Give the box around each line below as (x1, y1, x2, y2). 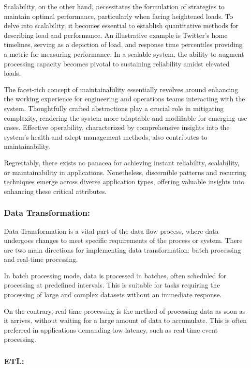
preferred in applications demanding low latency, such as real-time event (4, 324, 218, 335)
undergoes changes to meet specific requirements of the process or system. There (4, 235, 243, 245)
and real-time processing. (4, 254, 78, 264)
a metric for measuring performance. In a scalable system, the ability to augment (4, 48, 244, 59)
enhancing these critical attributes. (4, 186, 107, 196)
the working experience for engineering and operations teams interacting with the (4, 94, 245, 104)
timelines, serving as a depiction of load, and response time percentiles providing (4, 39, 243, 49)
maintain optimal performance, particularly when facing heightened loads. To (4, 11, 233, 21)
